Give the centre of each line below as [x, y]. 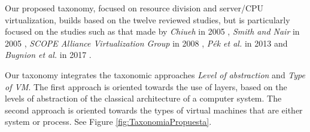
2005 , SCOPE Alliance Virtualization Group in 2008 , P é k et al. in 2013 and [146, 43]
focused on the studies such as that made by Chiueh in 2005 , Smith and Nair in [152, 31]
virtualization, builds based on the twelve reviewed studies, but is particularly [148, 19]
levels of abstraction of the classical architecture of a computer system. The [143, 98]
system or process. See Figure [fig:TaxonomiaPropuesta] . [108, 122]
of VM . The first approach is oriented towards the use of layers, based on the [146, 86]
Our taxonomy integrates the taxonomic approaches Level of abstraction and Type [155, 74]
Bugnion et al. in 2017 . [48, 55]
